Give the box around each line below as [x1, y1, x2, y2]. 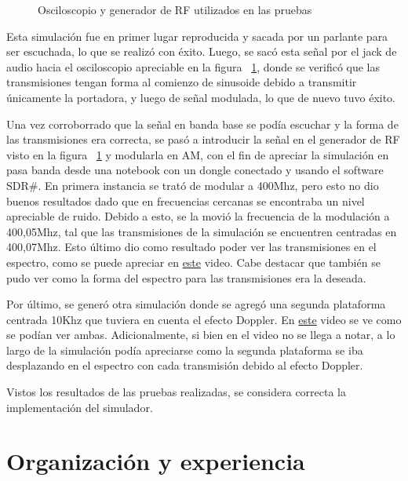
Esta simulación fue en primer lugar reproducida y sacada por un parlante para [6, 27, 388, 44]
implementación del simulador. [6, 399, 153, 415]
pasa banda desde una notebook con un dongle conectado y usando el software [6, 162, 384, 178]
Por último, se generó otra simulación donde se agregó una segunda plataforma [6, 296, 386, 312]
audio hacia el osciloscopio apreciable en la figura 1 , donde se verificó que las [6, 58, 381, 75]
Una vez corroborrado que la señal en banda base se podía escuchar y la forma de [6, 115, 399, 132]
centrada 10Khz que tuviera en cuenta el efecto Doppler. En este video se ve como [6, 311, 402, 327]
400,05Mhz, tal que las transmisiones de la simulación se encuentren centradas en [6, 223, 397, 239]
